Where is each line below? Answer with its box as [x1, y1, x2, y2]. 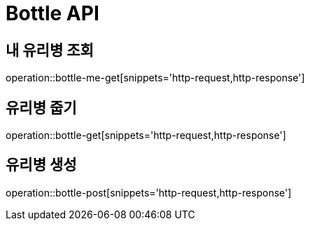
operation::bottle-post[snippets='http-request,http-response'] [6, 186, 292, 199]
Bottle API [6, 1, 99, 25]
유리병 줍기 [6, 98, 77, 117]
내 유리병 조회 [6, 41, 94, 59]
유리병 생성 [6, 156, 77, 174]
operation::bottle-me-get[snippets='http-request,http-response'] [6, 72, 305, 84]
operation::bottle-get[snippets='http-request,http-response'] [6, 129, 286, 142]
